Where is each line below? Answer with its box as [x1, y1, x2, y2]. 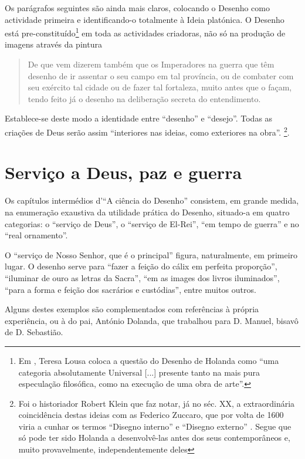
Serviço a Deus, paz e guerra [5, 160, 242, 184]
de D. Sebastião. [5, 326, 63, 338]
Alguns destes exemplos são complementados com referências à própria [5, 303, 259, 315]
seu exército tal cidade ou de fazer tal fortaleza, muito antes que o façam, [28, 81, 292, 93]
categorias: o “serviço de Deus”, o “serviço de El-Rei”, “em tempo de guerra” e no [5, 217, 299, 230]
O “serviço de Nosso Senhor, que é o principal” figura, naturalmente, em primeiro [5, 248, 298, 261]
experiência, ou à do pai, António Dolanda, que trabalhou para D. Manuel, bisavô [5, 314, 299, 326]
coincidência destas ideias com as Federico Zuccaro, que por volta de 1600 [18, 409, 284, 421]
